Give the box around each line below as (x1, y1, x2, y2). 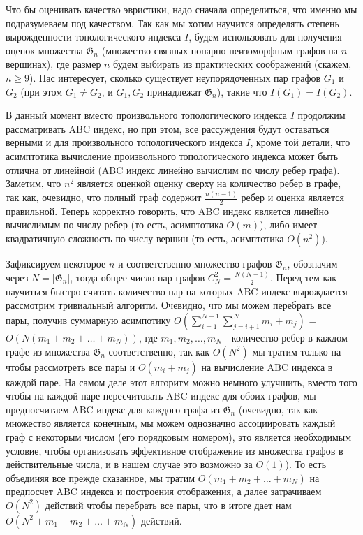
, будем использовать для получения (188, 29, 342, 44)
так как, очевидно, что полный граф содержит (6, 190, 202, 205)
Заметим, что (6, 176, 61, 191)
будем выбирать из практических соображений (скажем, (113, 57, 352, 71)
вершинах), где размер (6, 57, 101, 71)
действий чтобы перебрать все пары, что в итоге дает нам (45, 497, 292, 512)
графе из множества (6, 344, 90, 358)
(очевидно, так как (238, 402, 318, 416)
